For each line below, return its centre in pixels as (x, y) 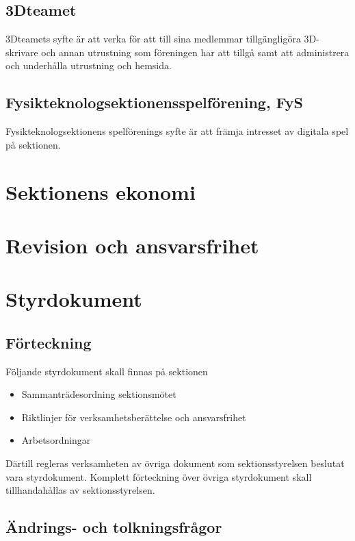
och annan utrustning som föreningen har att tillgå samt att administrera (195, 52)
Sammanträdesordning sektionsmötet (99, 394)
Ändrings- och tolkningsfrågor (114, 527)
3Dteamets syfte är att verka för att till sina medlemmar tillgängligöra (153, 39)
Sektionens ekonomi (101, 191)
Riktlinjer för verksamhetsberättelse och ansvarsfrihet (134, 417)
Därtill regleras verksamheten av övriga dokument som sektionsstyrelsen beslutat (175, 463)
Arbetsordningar (56, 440)
